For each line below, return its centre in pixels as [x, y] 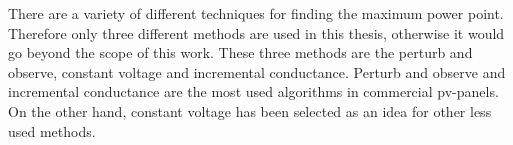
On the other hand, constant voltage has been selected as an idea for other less [250, 110]
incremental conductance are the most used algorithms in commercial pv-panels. [253, 91]
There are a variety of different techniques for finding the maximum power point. [256, 13]
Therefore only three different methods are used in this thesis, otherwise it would [256, 32]
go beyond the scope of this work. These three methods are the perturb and [240, 52]
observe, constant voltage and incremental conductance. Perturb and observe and [257, 71]
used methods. [52, 130]
